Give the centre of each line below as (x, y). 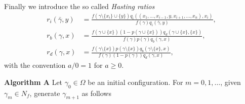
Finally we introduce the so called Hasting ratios (79, 6)
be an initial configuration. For (135, 82)
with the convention (35, 65)
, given (231, 82)
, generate (45, 93)
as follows (96, 93)
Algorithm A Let (33, 82)
